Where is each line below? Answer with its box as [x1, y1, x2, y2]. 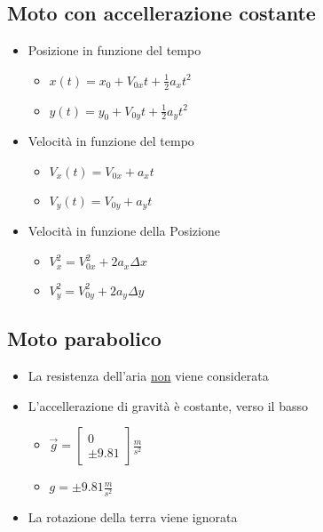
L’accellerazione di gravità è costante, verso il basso [28, 396, 308, 415]
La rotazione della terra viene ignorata [28, 507, 238, 526]
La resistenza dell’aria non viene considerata [28, 367, 269, 385]
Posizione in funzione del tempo [28, 41, 201, 60]
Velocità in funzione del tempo [28, 132, 194, 150]
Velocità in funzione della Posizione [28, 222, 220, 240]
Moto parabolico [7, 325, 161, 352]
